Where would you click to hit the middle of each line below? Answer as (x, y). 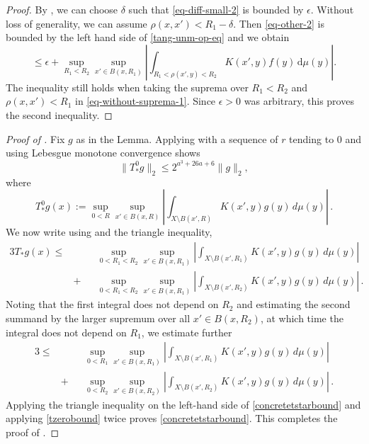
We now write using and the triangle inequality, (109, 232)
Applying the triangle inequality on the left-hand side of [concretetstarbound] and (183, 404)
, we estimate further (187, 332)
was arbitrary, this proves (299, 101)
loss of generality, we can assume (76, 23)
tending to (312, 138)
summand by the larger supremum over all (98, 318)
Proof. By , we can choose (62, 9)
